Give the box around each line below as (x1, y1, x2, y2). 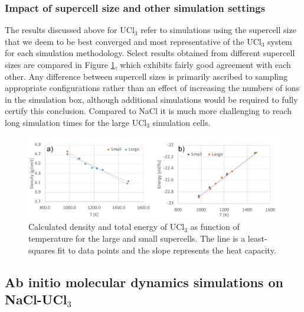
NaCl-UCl (5, 290, 67, 308)
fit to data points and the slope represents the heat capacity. (57, 243, 276, 256)
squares (28, 243, 55, 256)
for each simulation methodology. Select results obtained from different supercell (5, 47, 295, 59)
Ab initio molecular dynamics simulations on (5, 272, 283, 291)
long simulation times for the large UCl (5, 116, 147, 128)
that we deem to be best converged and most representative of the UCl (5, 35, 261, 47)
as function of (190, 220, 240, 233)
